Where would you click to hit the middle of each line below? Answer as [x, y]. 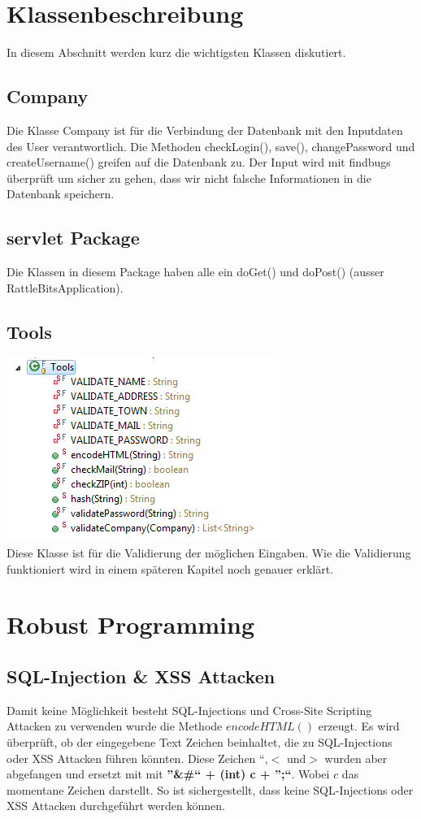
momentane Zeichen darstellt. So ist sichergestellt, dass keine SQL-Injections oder [210, 789]
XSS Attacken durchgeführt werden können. [116, 806]
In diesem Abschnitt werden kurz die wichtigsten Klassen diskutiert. [176, 52]
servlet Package [73, 238]
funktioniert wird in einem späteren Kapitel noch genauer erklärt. [170, 568]
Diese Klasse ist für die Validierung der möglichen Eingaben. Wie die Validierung [209, 553]
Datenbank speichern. [61, 194]
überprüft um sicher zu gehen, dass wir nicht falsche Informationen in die [189, 178]
